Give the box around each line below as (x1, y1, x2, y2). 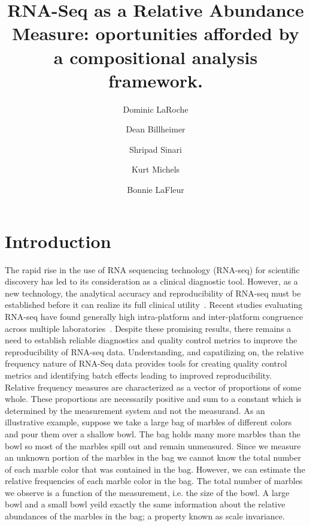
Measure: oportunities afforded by (12, 21, 299, 46)
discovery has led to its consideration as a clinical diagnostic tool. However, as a (5, 275, 298, 288)
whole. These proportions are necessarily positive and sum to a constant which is (5, 392, 302, 405)
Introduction (5, 228, 111, 253)
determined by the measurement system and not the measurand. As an (5, 404, 265, 416)
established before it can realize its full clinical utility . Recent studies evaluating (5, 298, 303, 311)
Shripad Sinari (129, 143, 183, 155)
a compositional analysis (53, 44, 258, 69)
